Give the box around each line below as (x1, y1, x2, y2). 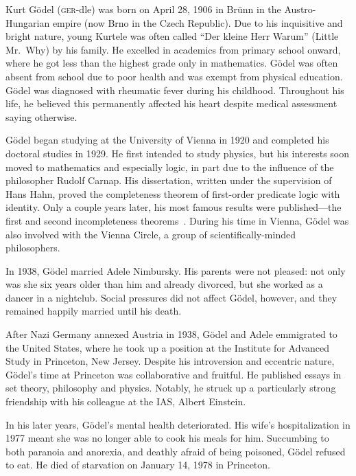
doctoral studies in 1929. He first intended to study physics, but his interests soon (5, 146, 350, 160)
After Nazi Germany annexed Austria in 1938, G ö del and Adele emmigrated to (5, 327, 337, 341)
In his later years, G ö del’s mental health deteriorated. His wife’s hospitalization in (5, 417, 351, 431)
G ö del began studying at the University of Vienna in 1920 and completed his (5, 133, 329, 147)
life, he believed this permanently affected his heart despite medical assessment (5, 96, 337, 111)
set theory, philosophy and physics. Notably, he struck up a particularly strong (5, 381, 336, 395)
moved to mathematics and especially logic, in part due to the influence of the (5, 159, 334, 174)
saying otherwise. (5, 109, 78, 124)
